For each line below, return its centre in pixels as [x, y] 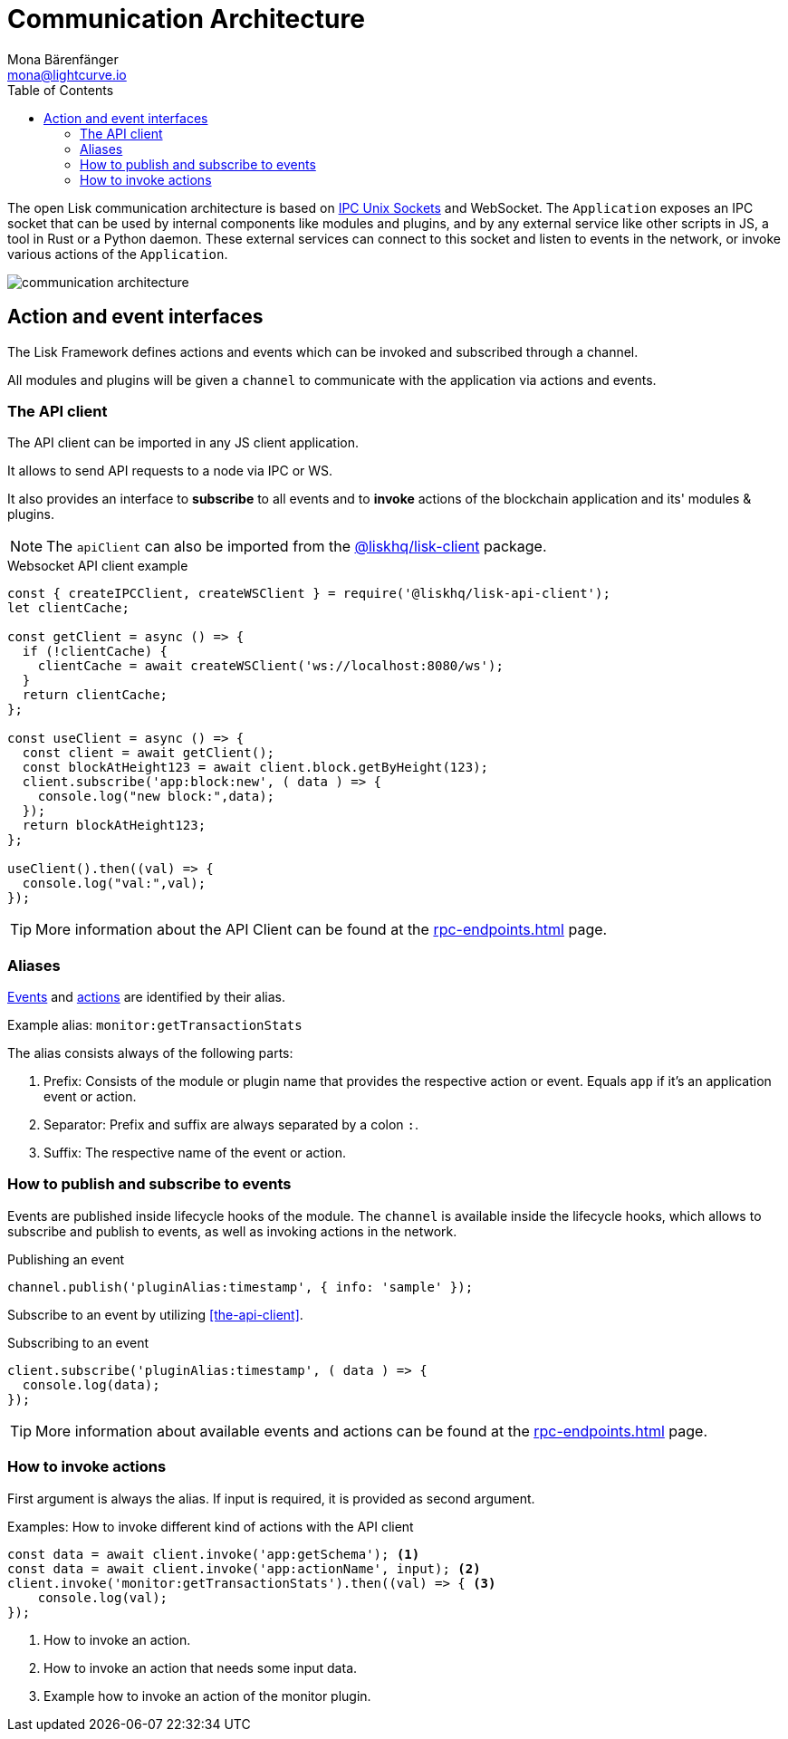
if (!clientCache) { [95, 652]
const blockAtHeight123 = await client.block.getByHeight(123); [255, 768]
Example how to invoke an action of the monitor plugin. [207, 1696]
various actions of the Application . [118, 254]
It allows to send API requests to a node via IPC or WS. [170, 471]
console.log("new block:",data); [156, 797]
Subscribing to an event [78, 1342]
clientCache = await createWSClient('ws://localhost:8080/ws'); [270, 666]
